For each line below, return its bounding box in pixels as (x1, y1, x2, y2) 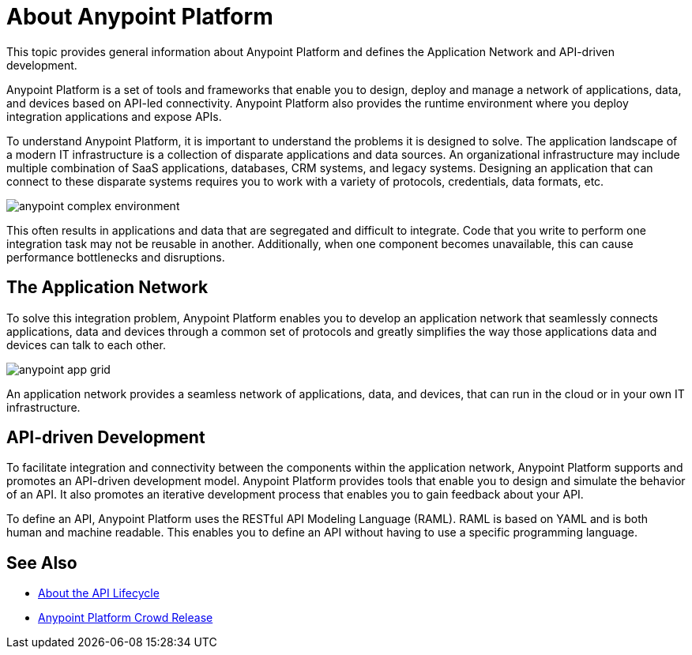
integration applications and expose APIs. (6, 109, 222, 123)
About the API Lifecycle (38, 586, 160, 600)
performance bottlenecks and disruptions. (6, 250, 225, 264)
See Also (6, 552, 77, 573)
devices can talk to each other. (6, 337, 166, 352)
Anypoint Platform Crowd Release (38, 611, 213, 625)
